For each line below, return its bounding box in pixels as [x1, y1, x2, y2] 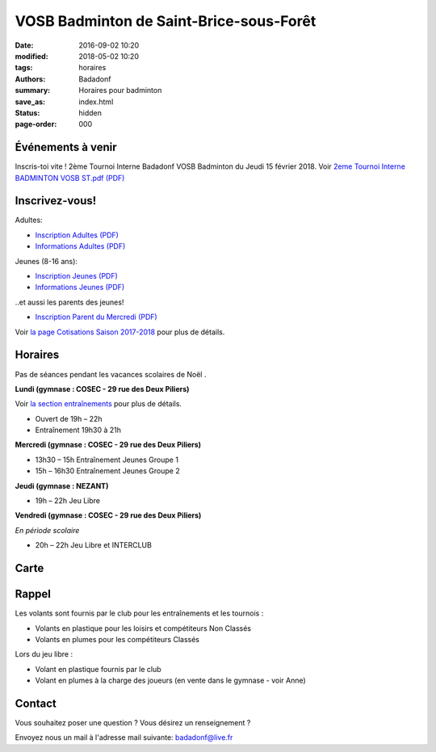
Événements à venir [15, 141, 117, 154]
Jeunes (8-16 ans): [15, 256, 78, 266]
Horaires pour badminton [78, 86, 162, 95]
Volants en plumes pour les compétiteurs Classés [35, 634, 199, 644]
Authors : [15, 74, 46, 84]
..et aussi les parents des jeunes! [15, 297, 124, 307]
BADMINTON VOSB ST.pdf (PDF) [15, 173, 125, 183]
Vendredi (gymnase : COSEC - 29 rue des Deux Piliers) [15, 510, 202, 520]
